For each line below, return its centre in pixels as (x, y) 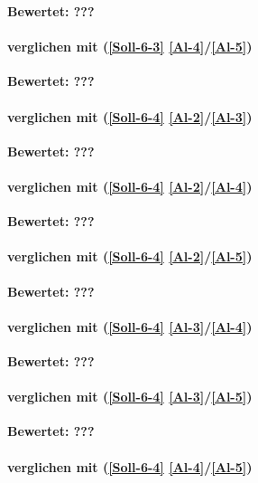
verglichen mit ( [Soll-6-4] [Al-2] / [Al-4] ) (130, 186)
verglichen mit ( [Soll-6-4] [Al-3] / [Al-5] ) (130, 397)
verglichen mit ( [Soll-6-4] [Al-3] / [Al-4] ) (130, 326)
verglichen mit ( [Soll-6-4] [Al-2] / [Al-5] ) (130, 256)
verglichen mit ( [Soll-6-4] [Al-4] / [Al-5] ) (130, 466)
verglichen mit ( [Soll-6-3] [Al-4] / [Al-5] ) (130, 47)
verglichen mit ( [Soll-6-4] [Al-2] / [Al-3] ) (130, 116)
